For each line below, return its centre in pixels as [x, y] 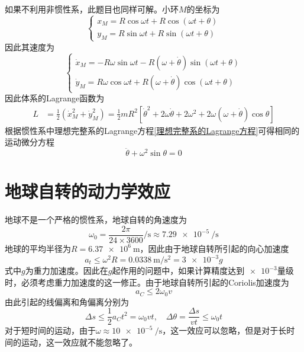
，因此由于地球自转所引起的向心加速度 [214, 248]
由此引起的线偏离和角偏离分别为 [67, 301]
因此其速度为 [30, 47]
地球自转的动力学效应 [88, 191]
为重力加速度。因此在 [67, 271]
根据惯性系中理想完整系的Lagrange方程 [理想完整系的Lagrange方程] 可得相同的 [152, 130]
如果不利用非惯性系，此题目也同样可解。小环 [92, 9]
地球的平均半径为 [38, 248]
